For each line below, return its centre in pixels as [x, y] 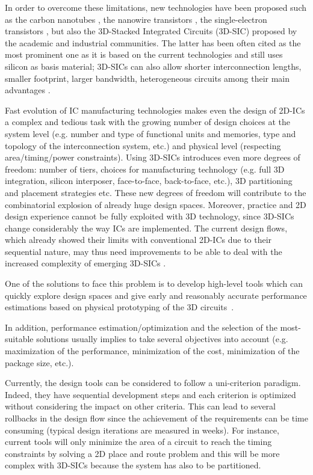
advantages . [28, 90]
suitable [19, 339]
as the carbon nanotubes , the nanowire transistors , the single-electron [136, 19]
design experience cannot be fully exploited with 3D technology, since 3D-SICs [150, 216]
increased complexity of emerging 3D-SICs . [85, 263]
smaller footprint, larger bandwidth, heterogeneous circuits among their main [147, 78]
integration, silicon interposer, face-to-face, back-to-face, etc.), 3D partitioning [149, 181]
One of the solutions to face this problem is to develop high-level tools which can [154, 283]
